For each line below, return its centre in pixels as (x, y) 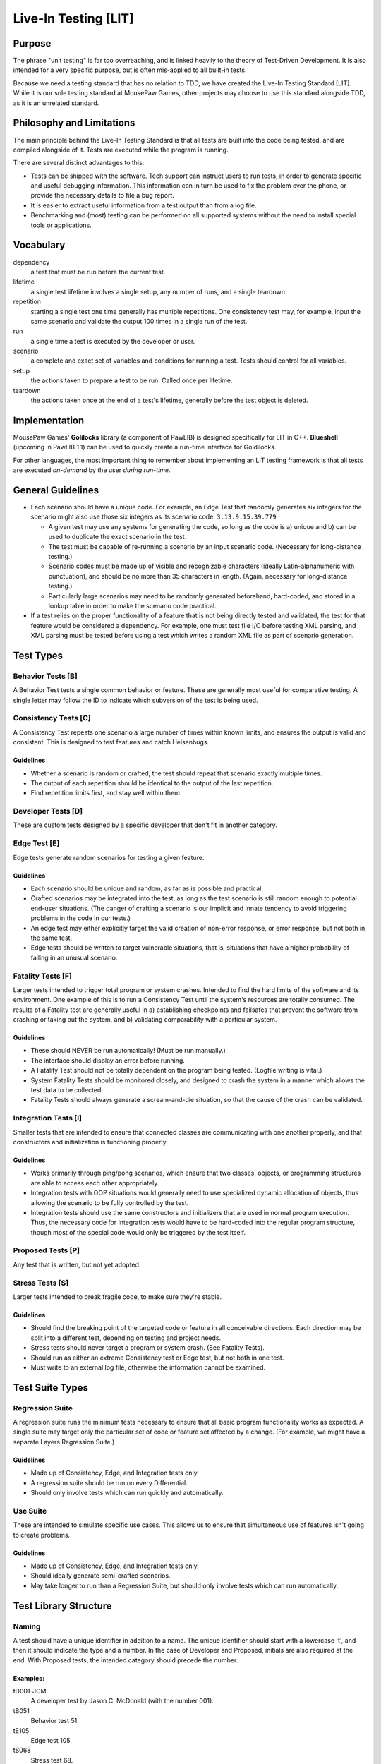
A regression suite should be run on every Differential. (109, 1482)
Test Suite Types (50, 1388)
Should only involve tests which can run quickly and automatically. (127, 1493)
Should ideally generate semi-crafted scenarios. (101, 1576)
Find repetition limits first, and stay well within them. (106, 793)
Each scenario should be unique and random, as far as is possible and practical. (147, 888)
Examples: (29, 1678)
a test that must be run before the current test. (98, 272)
